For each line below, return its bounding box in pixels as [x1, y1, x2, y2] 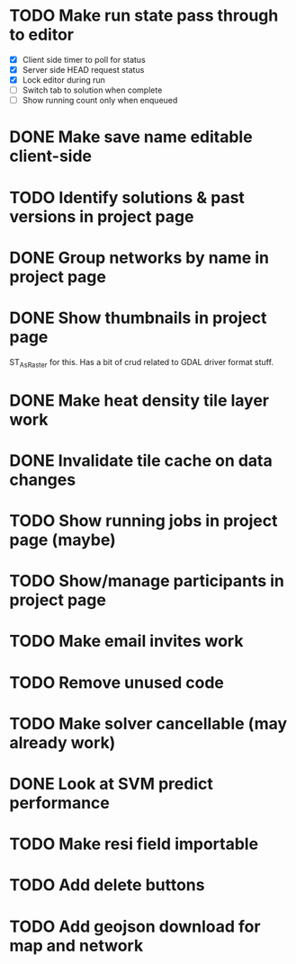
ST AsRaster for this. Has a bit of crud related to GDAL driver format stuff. [9, 356, 274, 370]
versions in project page [9, 206, 194, 227]
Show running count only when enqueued [22, 95, 178, 106]
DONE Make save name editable [9, 127, 254, 147]
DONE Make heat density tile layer [9, 390, 270, 410]
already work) [9, 732, 116, 753]
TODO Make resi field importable [9, 834, 259, 854]
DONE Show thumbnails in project [9, 308, 267, 328]
